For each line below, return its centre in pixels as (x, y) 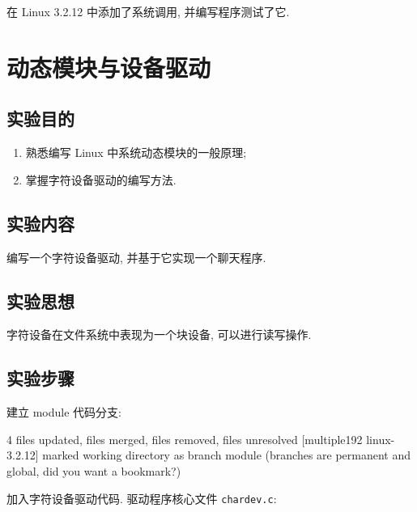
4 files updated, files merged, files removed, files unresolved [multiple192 (185, 439)
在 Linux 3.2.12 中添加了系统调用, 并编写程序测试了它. (148, 11)
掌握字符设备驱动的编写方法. (101, 179)
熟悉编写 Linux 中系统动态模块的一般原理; (136, 152)
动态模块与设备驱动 (109, 67)
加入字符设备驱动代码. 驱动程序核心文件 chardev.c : (142, 498)
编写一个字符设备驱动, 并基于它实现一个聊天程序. (136, 257)
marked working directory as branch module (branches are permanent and (227, 455)
